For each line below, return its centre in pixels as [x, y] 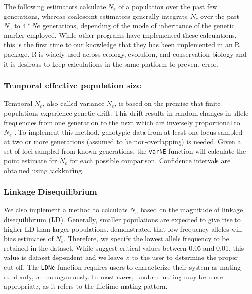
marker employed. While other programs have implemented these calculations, [120, 35]
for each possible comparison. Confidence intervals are [150, 160]
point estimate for [31, 160]
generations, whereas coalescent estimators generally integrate [96, 16]
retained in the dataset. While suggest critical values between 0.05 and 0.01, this [124, 248]
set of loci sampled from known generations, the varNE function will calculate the [125, 151]
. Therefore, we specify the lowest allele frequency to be [146, 238]
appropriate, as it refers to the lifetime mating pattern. [86, 286]
